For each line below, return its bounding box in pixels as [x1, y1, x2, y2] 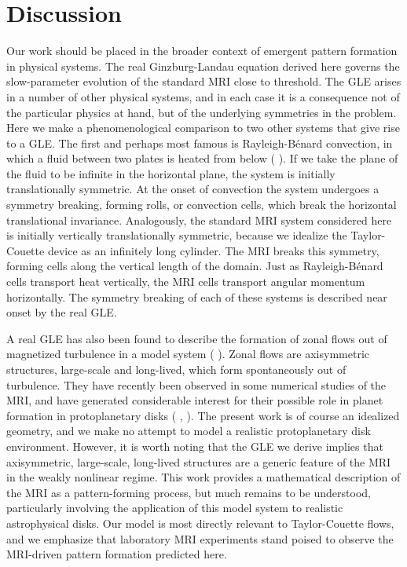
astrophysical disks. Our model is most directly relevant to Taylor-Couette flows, [6, 514, 394, 531]
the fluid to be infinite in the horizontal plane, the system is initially [6, 165, 335, 181]
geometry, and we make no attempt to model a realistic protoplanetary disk [6, 423, 371, 439]
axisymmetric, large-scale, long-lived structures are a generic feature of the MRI [6, 453, 391, 470]
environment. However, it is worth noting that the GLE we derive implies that [6, 437, 383, 454]
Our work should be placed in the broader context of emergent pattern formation [6, 42, 398, 59]
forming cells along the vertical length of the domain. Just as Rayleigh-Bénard [6, 258, 383, 274]
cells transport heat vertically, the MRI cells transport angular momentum [6, 273, 365, 290]
